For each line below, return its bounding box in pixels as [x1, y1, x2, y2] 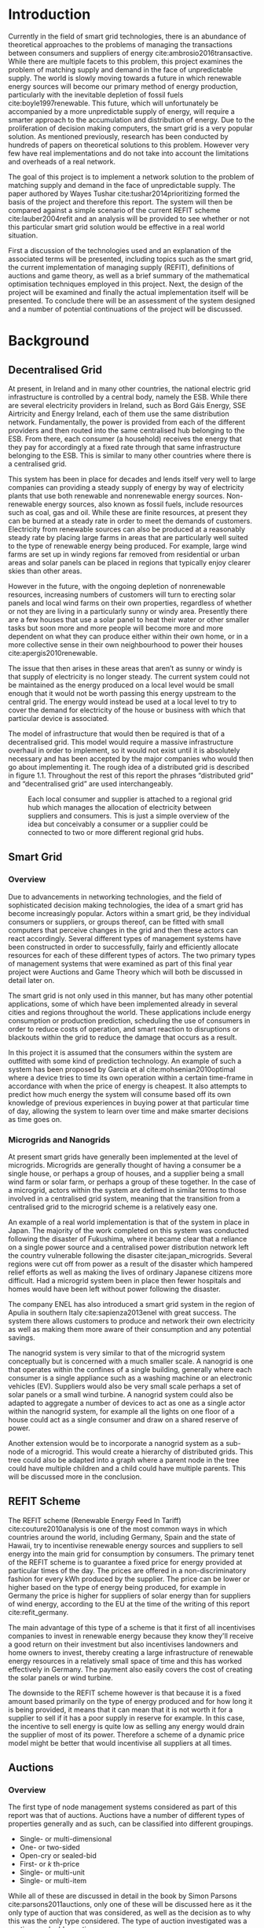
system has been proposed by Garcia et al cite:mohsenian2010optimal [8, 1064, 236, 1074]
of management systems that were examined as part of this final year [8, 958, 233, 968]
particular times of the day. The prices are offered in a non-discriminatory [8, 1566, 247, 1575]
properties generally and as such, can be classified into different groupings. [8, 1819, 254, 1829]
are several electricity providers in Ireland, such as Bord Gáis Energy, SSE [8, 400, 246, 410]
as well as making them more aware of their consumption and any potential [8, 1324, 251, 1334]
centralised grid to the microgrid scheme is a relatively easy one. [8, 1201, 218, 1212]
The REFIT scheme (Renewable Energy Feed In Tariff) [8, 1515, 182, 1525]
